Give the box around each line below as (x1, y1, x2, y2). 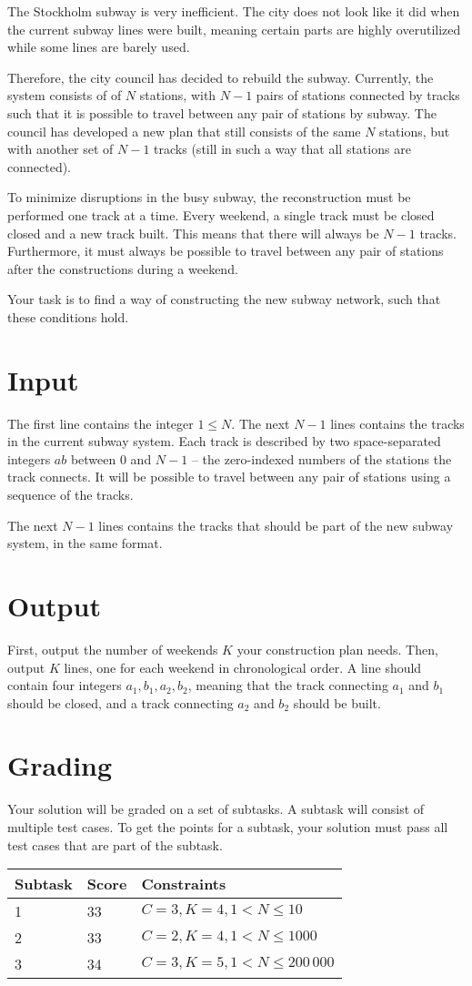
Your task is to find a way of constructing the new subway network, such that (7, 290, 441, 309)
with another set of (7, 139, 114, 158)
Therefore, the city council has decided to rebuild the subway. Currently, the (7, 67, 434, 86)
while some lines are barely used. (7, 37, 190, 56)
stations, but (379, 121, 450, 140)
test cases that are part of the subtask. (7, 835, 223, 854)
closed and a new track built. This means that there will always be (7, 223, 379, 242)
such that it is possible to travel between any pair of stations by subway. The (7, 103, 437, 122)
